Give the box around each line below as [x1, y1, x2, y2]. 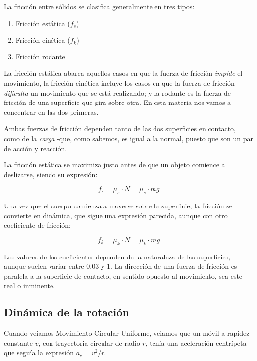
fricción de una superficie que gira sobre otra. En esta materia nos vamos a [4, 97, 231, 107]
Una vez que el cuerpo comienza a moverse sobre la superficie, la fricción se [4, 201, 232, 211]
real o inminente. [4, 280, 55, 291]
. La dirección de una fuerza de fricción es [110, 261, 237, 271]
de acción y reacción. [4, 143, 67, 153]
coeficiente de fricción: [4, 220, 71, 230]
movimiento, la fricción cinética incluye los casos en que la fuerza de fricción [4, 77, 235, 88]
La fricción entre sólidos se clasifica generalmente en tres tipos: [4, 1, 195, 11]
